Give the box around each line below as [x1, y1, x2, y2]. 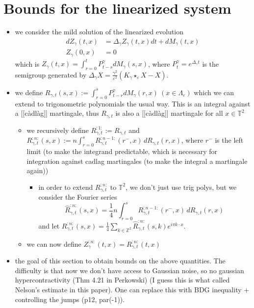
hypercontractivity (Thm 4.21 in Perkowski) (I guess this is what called [15, 275, 230, 285]
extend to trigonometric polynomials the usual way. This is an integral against [15, 98, 251, 108]
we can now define [26, 238, 81, 249]
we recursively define [26, 125, 89, 135]
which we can [194, 87, 234, 97]
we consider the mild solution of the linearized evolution [15, 26, 184, 37]
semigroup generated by [15, 69, 87, 79]
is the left [215, 135, 244, 145]
